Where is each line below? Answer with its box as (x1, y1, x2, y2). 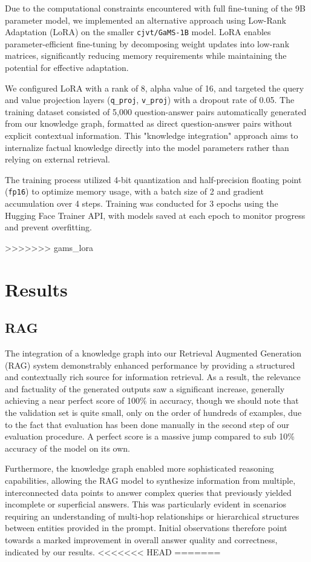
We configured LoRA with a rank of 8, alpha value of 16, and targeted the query (5, 81, 304, 94)
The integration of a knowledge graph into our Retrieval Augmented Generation (5, 347, 302, 360)
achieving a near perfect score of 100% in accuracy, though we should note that (5, 394, 299, 407)
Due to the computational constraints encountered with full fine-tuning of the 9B (5, 2, 306, 14)
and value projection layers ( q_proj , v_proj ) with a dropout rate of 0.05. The (5, 93, 295, 106)
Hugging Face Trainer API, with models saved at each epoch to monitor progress (5, 209, 306, 221)
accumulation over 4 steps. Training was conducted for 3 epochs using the (5, 197, 278, 210)
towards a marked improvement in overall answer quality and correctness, (5, 533, 278, 546)
